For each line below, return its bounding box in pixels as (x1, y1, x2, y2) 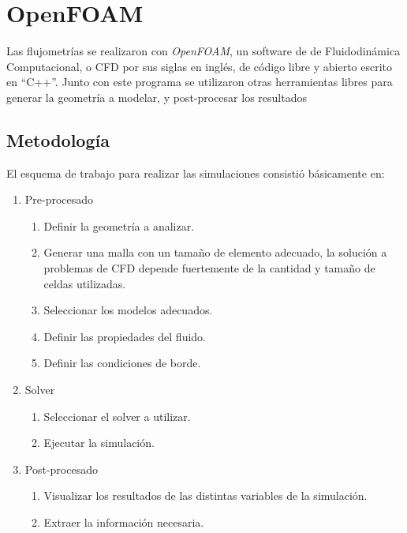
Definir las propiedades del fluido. (43, 328, 207, 344)
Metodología (6, 127, 110, 152)
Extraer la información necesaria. (43, 514, 204, 531)
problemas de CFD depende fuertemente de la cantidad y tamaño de (43, 260, 375, 276)
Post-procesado (24, 460, 98, 477)
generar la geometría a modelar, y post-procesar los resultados (6, 88, 307, 105)
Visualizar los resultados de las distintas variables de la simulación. (43, 487, 368, 504)
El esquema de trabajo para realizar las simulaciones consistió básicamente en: (6, 164, 385, 181)
